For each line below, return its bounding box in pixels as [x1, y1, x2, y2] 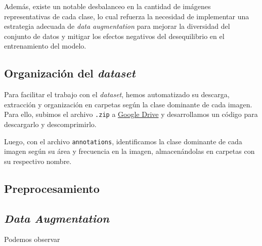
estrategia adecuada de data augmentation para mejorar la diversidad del [4, 21, 230, 31]
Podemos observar [4, 234, 60, 244]
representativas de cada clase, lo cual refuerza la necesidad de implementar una [4, 11, 249, 21]
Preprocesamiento [4, 180, 100, 196]
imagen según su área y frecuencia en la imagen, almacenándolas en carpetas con [4, 146, 255, 156]
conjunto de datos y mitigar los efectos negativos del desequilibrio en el [4, 30, 225, 41]
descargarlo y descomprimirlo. [4, 119, 97, 130]
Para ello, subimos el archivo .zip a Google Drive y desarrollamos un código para [4, 109, 258, 119]
